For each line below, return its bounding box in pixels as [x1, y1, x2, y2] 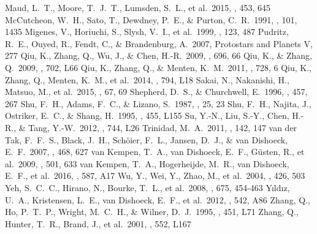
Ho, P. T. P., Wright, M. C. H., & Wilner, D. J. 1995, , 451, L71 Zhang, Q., [5, 205, 299, 218]
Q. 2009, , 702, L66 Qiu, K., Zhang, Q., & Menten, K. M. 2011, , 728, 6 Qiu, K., [5, 61, 311, 74]
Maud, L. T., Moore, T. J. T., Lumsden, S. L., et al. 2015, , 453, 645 [5, 1, 270, 13]
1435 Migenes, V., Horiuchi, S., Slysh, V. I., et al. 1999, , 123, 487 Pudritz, [5, 25, 289, 38]
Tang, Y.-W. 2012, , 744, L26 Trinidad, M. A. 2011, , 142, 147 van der [28, 121, 297, 134]
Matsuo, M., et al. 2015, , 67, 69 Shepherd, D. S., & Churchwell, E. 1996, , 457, [5, 85, 308, 98]
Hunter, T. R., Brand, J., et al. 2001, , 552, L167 [5, 217, 191, 230]
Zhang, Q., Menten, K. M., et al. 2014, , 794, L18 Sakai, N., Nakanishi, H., [5, 73, 289, 86]
